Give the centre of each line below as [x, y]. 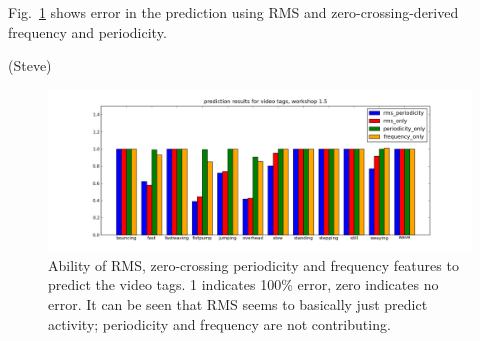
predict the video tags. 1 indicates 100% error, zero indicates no [243, 284]
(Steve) [30, 65]
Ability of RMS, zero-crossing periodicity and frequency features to [253, 264]
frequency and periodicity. [87, 31]
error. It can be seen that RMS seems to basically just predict [238, 304]
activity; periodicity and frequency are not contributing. [219, 323]
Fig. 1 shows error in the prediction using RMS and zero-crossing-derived [233, 12]
